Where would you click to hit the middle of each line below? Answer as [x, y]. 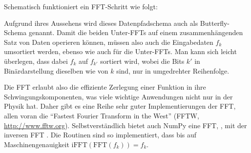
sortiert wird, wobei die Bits [142, 61]
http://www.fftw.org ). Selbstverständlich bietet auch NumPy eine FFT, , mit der [125, 125]
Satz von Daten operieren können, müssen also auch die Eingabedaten [109, 42]
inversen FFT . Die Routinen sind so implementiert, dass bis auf [100, 135]
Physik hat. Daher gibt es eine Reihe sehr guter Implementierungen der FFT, [120, 106]
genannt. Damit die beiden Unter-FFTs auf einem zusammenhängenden [136, 32]
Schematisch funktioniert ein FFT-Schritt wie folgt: [81, 6]
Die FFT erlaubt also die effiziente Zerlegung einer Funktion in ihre [105, 87]
